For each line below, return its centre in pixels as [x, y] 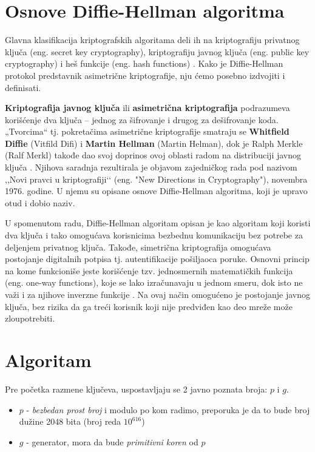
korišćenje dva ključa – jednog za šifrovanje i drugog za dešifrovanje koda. [142, 119]
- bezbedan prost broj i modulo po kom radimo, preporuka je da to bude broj [168, 409]
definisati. [23, 87]
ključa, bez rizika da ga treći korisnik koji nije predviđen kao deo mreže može [149, 306]
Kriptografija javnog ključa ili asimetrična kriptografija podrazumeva [147, 108]
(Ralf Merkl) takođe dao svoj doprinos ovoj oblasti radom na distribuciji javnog [153, 155]
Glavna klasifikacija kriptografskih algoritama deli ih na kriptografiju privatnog [152, 40]
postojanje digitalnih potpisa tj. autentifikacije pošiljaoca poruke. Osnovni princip [157, 259]
